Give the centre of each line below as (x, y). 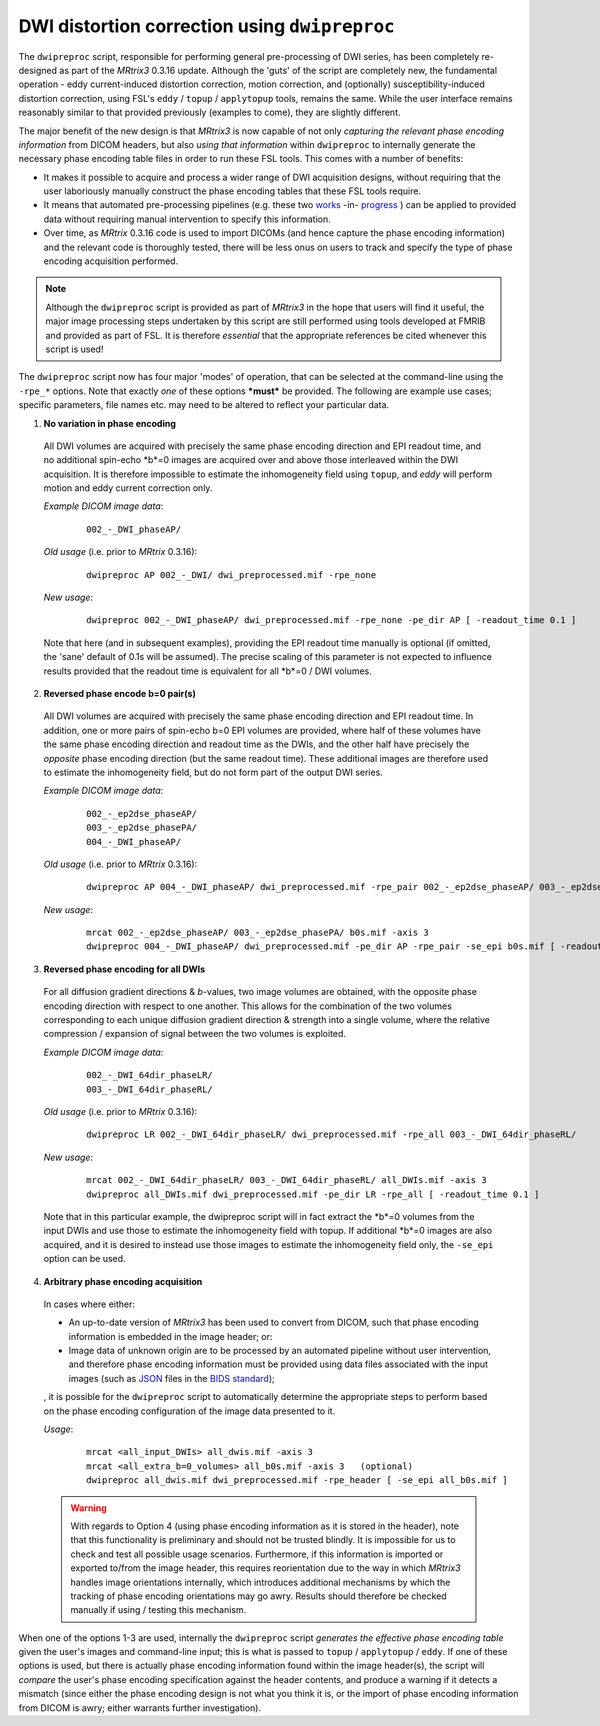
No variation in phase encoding (110, 423)
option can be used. (84, 1259)
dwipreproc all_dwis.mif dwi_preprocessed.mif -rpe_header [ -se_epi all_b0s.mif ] (297, 1480)
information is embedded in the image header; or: (170, 1336)
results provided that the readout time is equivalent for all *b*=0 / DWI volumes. (207, 671)
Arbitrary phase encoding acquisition (123, 1281)
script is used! (74, 349)
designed (38, 70)
